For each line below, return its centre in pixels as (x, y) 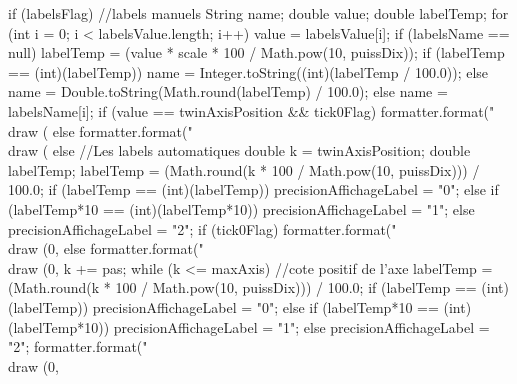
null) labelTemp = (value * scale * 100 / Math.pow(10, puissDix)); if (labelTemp (256, 52)
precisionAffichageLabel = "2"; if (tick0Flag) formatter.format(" (202, 228)
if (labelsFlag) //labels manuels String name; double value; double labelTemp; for (258, 13)
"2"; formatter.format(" (78, 346)
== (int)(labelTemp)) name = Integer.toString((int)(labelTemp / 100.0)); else (248, 71)
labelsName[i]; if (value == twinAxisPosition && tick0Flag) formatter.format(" (251, 110)
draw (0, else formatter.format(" (106, 248)
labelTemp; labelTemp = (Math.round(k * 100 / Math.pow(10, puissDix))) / (244, 169)
